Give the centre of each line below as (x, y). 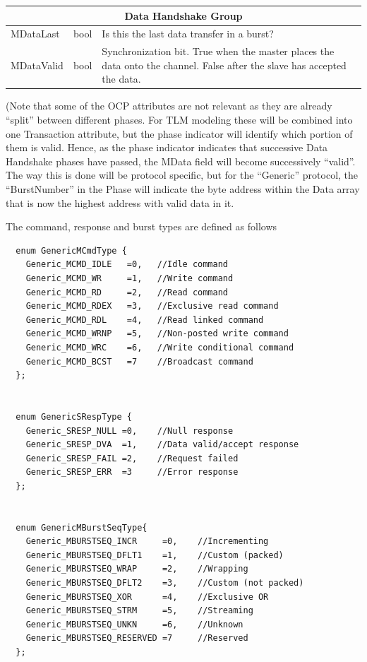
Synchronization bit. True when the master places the (218, 51)
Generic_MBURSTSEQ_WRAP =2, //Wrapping (137, 569)
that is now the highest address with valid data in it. (120, 202)
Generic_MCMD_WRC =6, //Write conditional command (160, 347)
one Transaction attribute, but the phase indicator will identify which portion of (179, 133)
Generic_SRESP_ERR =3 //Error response (132, 472)
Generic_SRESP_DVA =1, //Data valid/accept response (162, 445)
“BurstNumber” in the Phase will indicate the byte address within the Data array (183, 189)
